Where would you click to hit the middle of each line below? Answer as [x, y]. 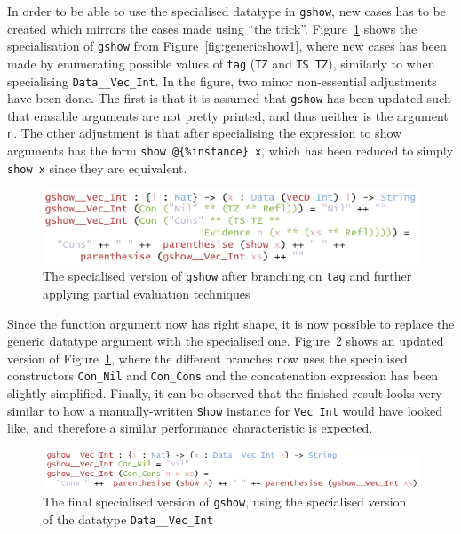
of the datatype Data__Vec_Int [128, 519]
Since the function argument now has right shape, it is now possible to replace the [231, 323]
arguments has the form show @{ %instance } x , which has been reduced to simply [230, 151]
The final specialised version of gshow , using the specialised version [225, 502]
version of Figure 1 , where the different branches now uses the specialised [207, 358]
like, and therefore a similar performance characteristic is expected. [190, 428]
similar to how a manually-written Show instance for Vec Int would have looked [225, 410]
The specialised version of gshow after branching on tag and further [227, 276]
